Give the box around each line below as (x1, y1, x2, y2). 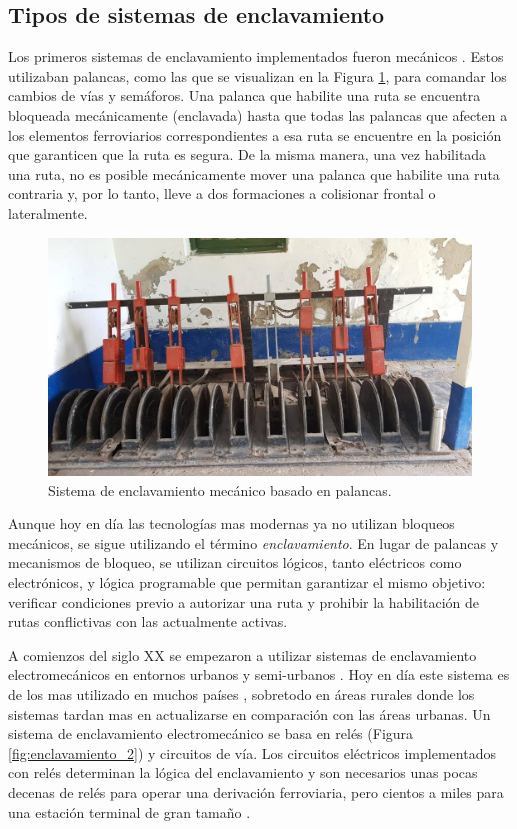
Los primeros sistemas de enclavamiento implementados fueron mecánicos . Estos (8, 46, 504, 67)
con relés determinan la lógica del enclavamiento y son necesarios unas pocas (8, 762, 478, 783)
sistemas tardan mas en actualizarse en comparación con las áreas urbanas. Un (8, 703, 491, 724)
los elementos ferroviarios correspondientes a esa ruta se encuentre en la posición (8, 124, 502, 145)
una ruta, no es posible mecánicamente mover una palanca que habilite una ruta (8, 163, 500, 184)
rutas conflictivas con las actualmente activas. (8, 611, 288, 632)
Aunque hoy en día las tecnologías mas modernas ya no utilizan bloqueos (8, 513, 455, 534)
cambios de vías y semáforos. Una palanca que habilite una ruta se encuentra (8, 85, 481, 106)
